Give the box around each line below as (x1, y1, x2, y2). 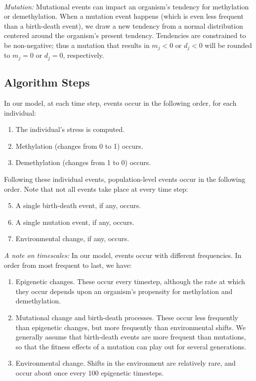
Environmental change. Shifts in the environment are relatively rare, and (15, 358, 236, 368)
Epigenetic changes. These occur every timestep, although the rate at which (15, 276, 245, 287)
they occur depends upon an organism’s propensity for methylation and (15, 286, 233, 296)
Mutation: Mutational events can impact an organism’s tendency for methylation (4, 1, 249, 11)
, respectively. (63, 50, 104, 60)
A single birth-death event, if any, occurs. (15, 200, 141, 211)
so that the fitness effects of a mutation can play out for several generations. (15, 341, 247, 351)
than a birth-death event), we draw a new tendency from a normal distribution (4, 20, 243, 31)
